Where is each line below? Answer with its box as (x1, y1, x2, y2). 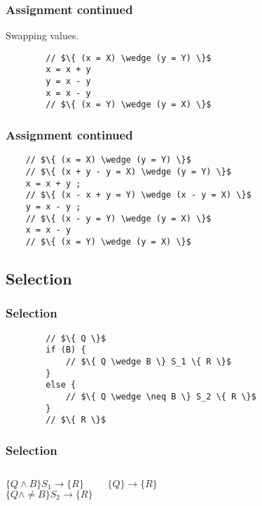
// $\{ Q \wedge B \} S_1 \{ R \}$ (65, 356, 232, 367)
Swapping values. (6, 28, 79, 43)
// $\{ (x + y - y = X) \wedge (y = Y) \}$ (25, 166, 232, 177)
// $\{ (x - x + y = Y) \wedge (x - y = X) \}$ (25, 190, 251, 200)
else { (46, 380, 76, 390)
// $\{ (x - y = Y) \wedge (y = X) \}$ (25, 213, 212, 224)
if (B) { (46, 345, 86, 355)
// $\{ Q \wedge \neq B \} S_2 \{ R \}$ (65, 391, 256, 402)
